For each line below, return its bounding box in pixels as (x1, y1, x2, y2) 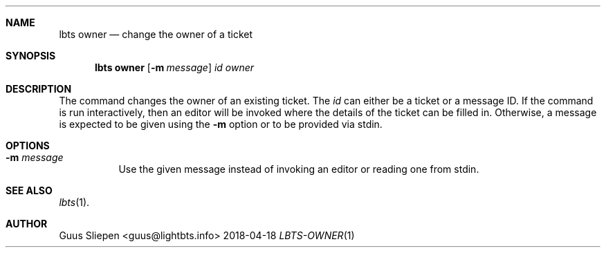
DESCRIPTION (6, 83, 72, 95)
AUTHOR (6, 218, 48, 229)
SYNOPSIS (6, 50, 56, 62)
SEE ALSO (6, 185, 53, 196)
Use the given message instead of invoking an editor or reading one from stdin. (118, 163, 479, 175)
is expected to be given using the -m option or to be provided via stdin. (59, 118, 383, 130)
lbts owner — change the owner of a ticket (59, 28, 252, 40)
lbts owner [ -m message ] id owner (95, 62, 255, 73)
